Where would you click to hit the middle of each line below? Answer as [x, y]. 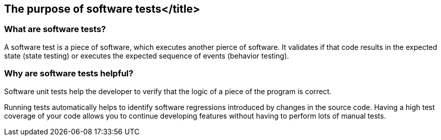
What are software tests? [55, 29]
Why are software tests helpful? [69, 74]
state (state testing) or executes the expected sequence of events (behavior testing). [147, 55]
